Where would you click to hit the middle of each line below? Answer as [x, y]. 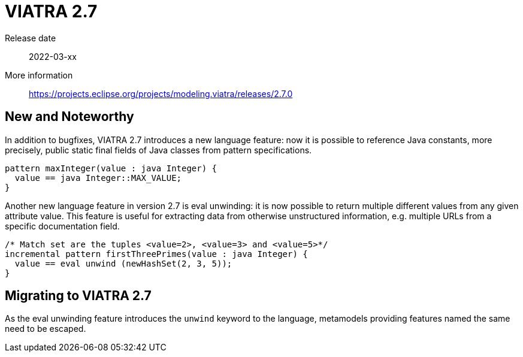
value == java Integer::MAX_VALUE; [98, 178]
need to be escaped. [46, 329]
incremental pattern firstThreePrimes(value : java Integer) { [156, 254]
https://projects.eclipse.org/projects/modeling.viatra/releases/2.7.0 [161, 93]
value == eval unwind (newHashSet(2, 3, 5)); [123, 263]
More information [39, 75]
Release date [31, 38]
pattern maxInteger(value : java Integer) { [111, 168]
